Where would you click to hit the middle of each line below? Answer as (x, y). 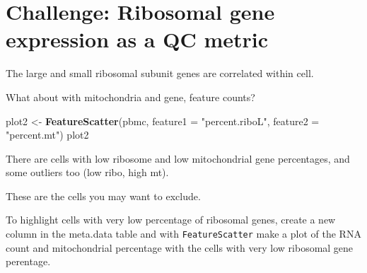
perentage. (28, 261)
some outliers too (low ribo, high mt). (87, 172)
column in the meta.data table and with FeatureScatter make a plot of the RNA (183, 234)
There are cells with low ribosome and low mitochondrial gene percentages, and (178, 158)
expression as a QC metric (137, 39)
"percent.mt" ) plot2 (47, 135)
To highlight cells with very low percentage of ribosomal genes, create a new (171, 220)
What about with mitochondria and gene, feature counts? (130, 97)
